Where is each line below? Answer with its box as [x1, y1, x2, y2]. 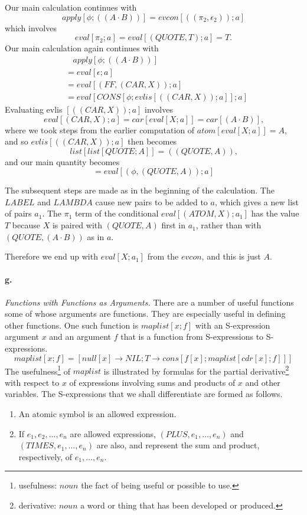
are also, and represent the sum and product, [96, 439, 260, 451]
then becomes [128, 135, 177, 147]
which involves [5, 21, 57, 34]
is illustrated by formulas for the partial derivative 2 [103, 363, 289, 377]
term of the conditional [75, 207, 159, 219]
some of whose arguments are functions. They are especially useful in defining [5, 307, 286, 320]
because [12, 219, 40, 231]
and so [5, 135, 28, 147]
